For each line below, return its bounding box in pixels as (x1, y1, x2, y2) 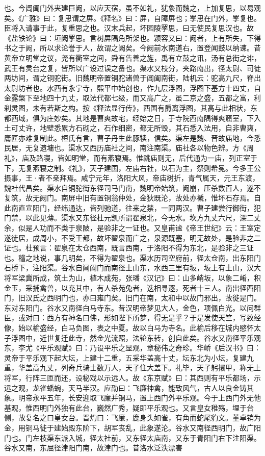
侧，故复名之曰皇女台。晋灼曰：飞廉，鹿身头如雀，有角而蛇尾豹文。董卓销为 (4, 412, 261, 423)
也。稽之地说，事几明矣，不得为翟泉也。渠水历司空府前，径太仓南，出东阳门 (4, 252, 261, 263)
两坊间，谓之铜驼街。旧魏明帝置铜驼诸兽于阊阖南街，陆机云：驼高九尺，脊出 (4, 72, 261, 83)
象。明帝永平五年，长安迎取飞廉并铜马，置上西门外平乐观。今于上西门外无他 (4, 392, 261, 403)
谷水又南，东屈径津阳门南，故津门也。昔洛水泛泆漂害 (4, 442, 182, 453)
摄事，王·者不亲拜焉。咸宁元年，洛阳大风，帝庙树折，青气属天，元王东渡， (4, 172, 259, 183)
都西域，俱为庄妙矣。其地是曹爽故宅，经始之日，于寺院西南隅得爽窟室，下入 (4, 112, 261, 123)
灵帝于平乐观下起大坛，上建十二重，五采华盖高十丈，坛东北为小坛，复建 (4, 352, 247, 363)
